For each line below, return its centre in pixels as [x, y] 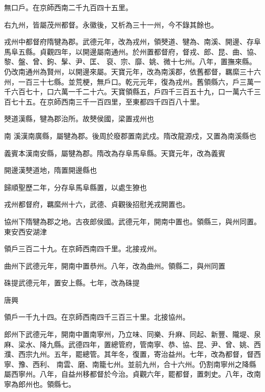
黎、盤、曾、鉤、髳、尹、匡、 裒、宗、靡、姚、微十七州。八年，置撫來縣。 [130, 61]
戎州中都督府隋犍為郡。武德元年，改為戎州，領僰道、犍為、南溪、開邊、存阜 [132, 42]
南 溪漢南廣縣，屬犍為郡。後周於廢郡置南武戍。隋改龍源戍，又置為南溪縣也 [130, 135]
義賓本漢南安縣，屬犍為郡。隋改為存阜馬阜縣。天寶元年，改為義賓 [115, 153]
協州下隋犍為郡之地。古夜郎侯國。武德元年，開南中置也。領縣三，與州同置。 [132, 221]
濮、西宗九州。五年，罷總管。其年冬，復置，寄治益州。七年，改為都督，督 [129, 354]
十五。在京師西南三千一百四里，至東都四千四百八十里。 [111, 101]
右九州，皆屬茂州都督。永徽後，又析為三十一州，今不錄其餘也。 [111, 24]
